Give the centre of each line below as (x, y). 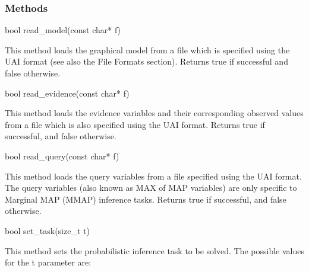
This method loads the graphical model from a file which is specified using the (147, 49)
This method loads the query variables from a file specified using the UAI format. (153, 176)
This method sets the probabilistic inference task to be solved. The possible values (154, 250)
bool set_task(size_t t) (47, 230)
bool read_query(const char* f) (62, 156)
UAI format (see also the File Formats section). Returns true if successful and (146, 61)
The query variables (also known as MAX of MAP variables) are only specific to (151, 188)
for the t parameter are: (48, 262)
